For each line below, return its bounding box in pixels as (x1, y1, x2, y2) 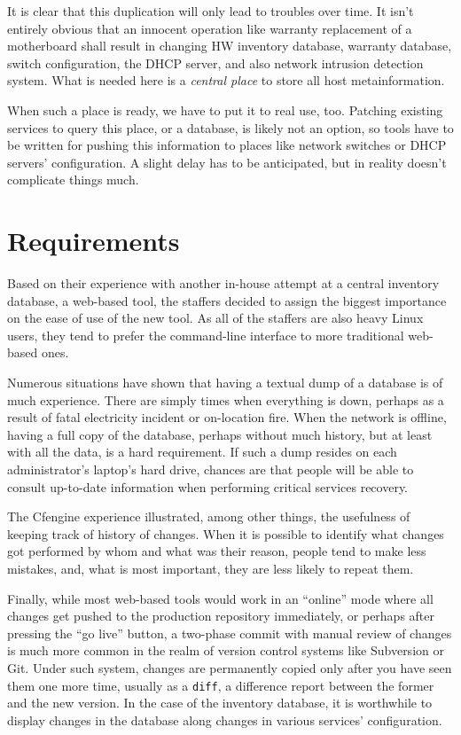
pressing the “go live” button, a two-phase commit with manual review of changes (7, 623, 452, 642)
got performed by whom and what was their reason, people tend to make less (7, 542, 426, 560)
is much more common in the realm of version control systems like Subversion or (7, 641, 444, 660)
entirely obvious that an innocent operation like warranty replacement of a (7, 19, 412, 37)
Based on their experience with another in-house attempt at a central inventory (7, 274, 440, 293)
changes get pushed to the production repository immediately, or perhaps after (7, 606, 435, 625)
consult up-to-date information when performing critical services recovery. (7, 477, 409, 496)
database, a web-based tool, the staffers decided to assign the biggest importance (7, 291, 447, 309)
